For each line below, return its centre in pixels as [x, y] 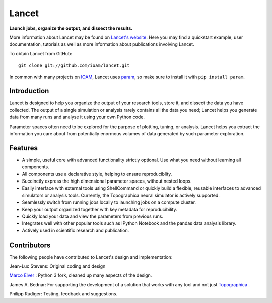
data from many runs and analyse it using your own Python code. [77, 117]
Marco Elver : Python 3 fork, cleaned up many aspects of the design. [81, 275]
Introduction [29, 91]
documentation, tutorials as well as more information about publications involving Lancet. [102, 44]
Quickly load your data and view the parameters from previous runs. [93, 216]
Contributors [30, 245]
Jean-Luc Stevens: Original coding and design [57, 266]
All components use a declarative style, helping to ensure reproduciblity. [97, 174]
